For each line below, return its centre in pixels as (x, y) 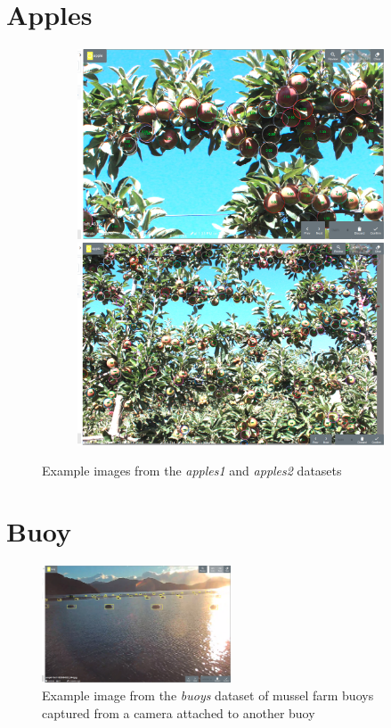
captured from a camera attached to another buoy (179, 712)
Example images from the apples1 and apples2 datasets (192, 470)
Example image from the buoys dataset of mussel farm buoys (208, 695)
